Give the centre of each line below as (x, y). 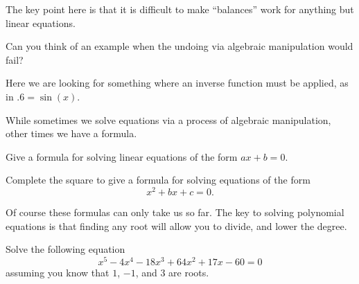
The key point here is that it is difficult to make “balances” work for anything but (180, 9)
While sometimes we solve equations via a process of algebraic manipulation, (168, 119)
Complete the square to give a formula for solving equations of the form (158, 180)
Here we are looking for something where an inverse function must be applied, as (177, 83)
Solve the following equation (65, 249)
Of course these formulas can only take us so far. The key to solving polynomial (175, 212)
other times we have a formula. (71, 133)
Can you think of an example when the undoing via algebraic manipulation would (179, 46)
